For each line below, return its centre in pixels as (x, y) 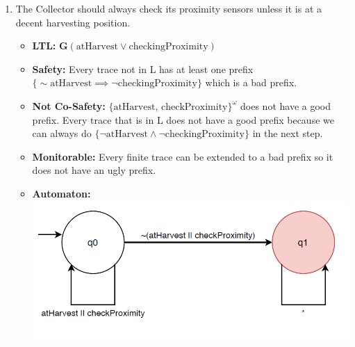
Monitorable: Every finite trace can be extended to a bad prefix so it (183, 156)
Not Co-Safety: (69, 105)
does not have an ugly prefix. (94, 170)
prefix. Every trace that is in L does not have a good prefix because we (183, 119)
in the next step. (288, 133)
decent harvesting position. (73, 22)
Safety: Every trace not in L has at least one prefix (143, 68)
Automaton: (61, 193)
